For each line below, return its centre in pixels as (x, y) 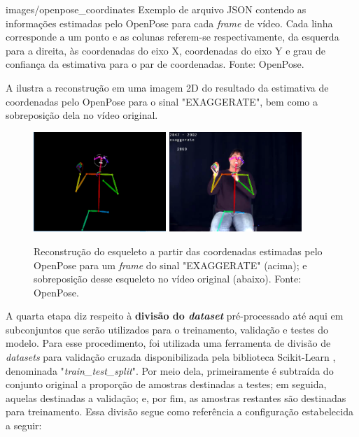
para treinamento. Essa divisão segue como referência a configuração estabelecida (179, 411)
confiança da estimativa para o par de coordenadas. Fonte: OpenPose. (155, 64)
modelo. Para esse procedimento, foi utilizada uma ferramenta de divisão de (168, 343)
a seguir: (24, 425)
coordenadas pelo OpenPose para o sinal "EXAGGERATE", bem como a (162, 101)
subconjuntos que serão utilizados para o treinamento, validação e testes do (167, 329)
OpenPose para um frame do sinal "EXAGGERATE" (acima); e (170, 265)
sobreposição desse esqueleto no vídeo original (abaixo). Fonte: (168, 279)
